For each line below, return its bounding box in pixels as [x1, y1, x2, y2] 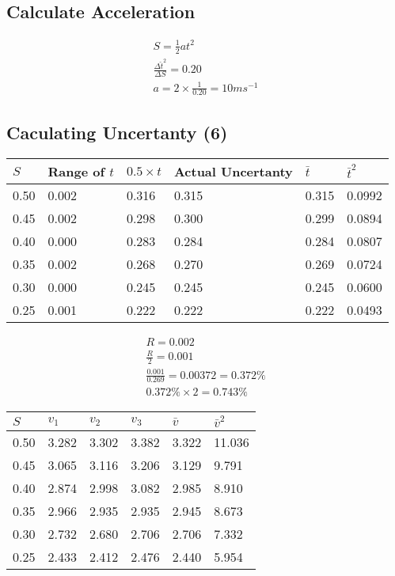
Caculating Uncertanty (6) [6, 119, 228, 144]
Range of [47, 161, 105, 180]
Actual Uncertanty [173, 161, 293, 180]
